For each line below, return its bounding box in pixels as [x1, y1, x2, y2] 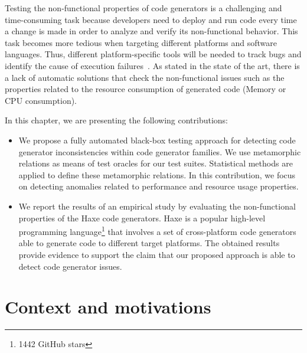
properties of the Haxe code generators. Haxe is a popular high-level [18, 211, 266, 224]
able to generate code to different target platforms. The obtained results [18, 237, 280, 249]
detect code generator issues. [18, 260, 122, 272]
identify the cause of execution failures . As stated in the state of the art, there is [5, 59, 300, 71]
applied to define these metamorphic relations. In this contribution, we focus [18, 168, 296, 181]
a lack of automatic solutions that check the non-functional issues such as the [5, 71, 285, 83]
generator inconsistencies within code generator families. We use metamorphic [18, 145, 301, 158]
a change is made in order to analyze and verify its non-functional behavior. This [5, 25, 298, 37]
